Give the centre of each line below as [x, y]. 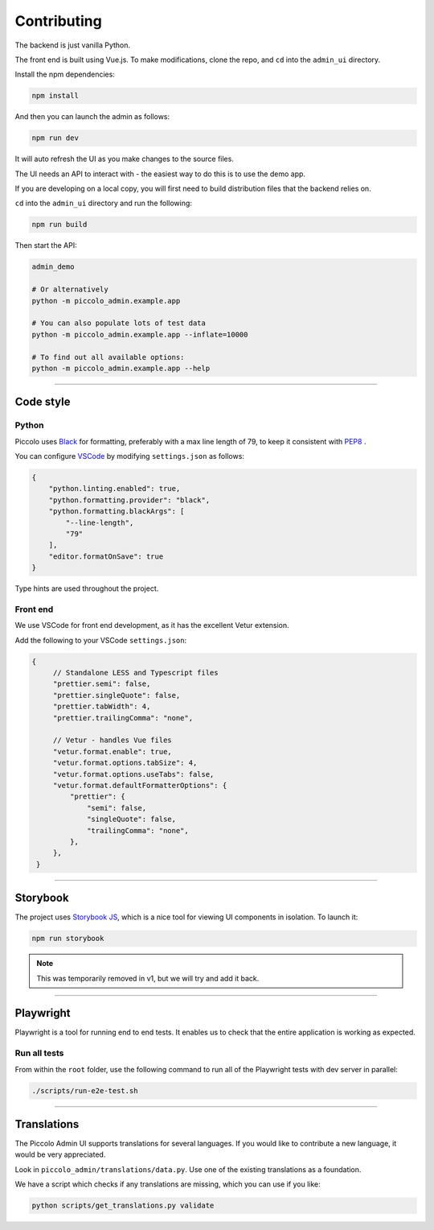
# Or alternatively [70, 289]
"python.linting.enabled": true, [115, 489]
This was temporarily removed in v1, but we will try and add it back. [148, 978]
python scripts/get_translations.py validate [123, 1206]
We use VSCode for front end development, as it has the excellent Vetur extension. [152, 625]
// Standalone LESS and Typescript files [135, 673]
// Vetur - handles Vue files [112, 740]
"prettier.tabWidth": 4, [102, 707]
